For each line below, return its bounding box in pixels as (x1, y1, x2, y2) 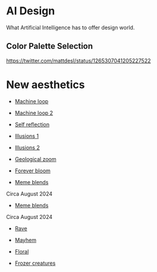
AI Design (6, 4, 55, 18)
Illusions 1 (14, 132, 39, 140)
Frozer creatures (14, 259, 56, 267)
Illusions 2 (14, 144, 40, 151)
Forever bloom (14, 167, 51, 174)
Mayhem (14, 236, 37, 243)
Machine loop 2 (14, 109, 54, 116)
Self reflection (14, 120, 50, 128)
